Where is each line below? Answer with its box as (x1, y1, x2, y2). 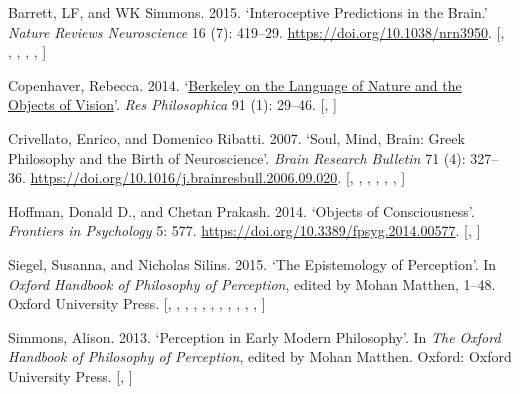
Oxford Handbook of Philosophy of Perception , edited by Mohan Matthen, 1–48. (8, 273, 496, 294)
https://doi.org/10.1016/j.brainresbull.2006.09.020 (30, 167, 338, 188)
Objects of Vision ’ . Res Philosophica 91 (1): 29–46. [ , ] (8, 94, 337, 115)
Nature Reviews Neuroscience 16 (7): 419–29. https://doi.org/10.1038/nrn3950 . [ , (8, 21, 505, 42)
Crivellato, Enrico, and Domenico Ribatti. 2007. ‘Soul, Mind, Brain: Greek (8, 127, 465, 148)
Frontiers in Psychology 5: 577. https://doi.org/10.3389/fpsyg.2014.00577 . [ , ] (8, 220, 481, 241)
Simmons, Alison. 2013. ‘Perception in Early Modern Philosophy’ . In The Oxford (8, 326, 501, 347)
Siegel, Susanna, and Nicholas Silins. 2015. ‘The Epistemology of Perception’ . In (8, 253, 497, 274)
